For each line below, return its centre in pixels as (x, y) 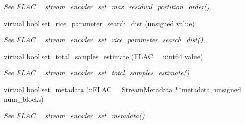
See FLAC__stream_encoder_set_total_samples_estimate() (97, 73)
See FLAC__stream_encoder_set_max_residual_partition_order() (107, 6)
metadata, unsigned (211, 89)
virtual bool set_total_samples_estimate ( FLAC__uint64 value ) (103, 56)
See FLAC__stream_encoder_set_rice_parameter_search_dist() (103, 40)
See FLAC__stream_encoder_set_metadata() (74, 115)
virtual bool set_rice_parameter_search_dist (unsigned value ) (99, 23)
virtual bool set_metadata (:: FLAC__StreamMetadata (88, 89)
